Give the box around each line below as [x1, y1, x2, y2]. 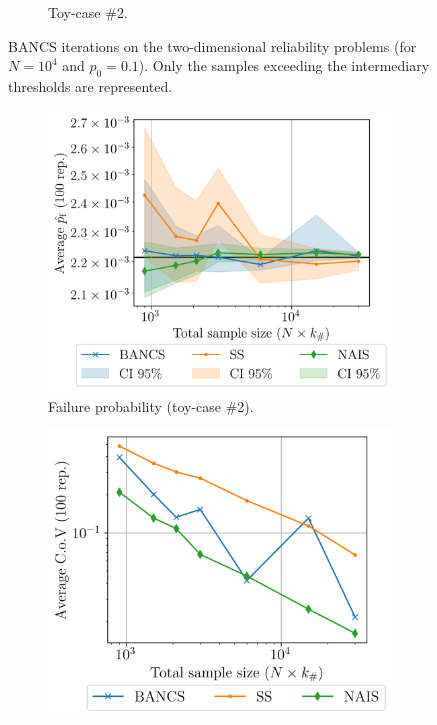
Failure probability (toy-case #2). [48, 395, 254, 416]
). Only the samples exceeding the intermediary [138, 55, 430, 76]
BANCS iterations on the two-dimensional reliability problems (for [8, 35, 417, 56]
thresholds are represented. [8, 75, 173, 96]
